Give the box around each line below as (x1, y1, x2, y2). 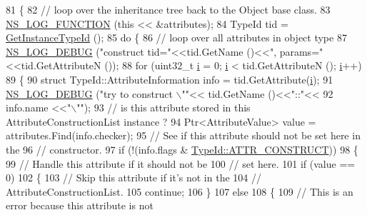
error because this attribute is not (6, 198, 154, 213)
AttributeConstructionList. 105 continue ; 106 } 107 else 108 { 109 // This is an (6, 184, 353, 199)
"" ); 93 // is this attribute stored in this (76, 100, 251, 115)
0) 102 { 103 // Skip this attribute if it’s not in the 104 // (6, 170, 261, 185)
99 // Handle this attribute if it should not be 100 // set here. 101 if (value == (6, 156, 356, 171)
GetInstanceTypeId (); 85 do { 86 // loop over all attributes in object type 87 (6, 30, 347, 45)
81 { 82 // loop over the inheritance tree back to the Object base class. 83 (6, 2, 331, 16)
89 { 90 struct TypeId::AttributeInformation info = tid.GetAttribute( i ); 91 (6, 71, 333, 86)
